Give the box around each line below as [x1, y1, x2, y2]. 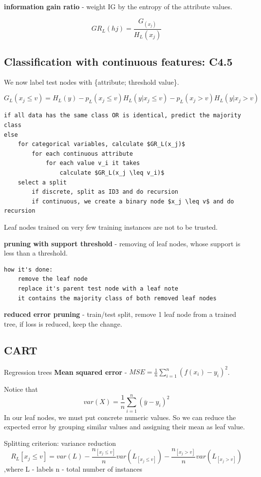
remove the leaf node [18, 275, 88, 283]
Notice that [4, 384, 38, 394]
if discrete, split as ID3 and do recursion [32, 188, 178, 196]
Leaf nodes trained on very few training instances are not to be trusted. [4, 221, 218, 232]
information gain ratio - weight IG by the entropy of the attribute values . [4, 1, 232, 11]
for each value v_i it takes [45, 160, 140, 167]
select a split [18, 179, 67, 186]
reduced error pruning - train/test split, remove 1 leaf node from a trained [4, 309, 237, 319]
